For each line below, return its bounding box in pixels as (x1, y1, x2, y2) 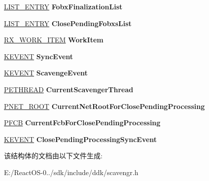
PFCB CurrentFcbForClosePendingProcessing (4, 117, 161, 128)
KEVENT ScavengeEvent (4, 68, 88, 78)
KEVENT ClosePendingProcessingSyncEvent (4, 134, 157, 144)
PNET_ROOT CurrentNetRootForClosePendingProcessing (4, 101, 205, 111)
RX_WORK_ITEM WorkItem (4, 35, 104, 45)
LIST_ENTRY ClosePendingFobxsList (4, 18, 132, 28)
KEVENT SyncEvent (4, 51, 73, 61)
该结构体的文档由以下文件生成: (4, 150, 103, 161)
